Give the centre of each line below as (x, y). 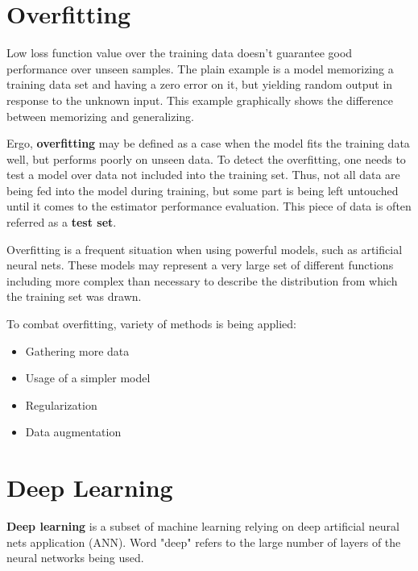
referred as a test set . (62, 222)
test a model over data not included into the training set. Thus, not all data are (203, 175)
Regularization (61, 404)
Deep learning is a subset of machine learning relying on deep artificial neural (203, 526)
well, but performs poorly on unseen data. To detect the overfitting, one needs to (206, 158)
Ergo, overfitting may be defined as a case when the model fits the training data (208, 143)
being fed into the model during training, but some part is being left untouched (203, 190)
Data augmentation (73, 432)
